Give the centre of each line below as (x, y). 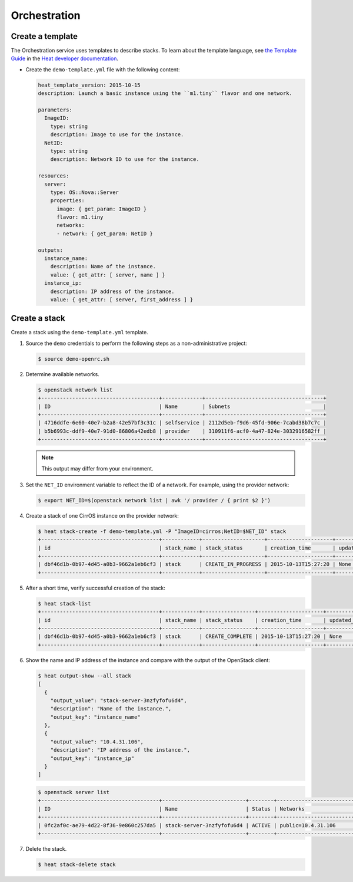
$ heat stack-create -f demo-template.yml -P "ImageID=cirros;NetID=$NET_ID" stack (162, 531)
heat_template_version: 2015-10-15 (89, 85)
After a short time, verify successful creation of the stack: (96, 588)
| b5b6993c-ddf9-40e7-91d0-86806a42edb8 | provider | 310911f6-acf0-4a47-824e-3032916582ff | (182, 431)
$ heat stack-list (64, 603)
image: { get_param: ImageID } (102, 209)
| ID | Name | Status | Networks (171, 809)
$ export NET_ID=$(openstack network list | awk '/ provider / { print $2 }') (154, 500)
